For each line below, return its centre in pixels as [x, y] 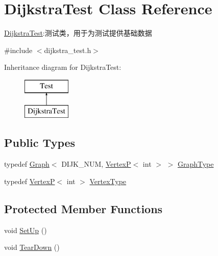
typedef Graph [27, 164]
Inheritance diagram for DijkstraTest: [63, 67]
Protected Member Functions [83, 208]
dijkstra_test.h [68, 50]
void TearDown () [32, 247]
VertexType [108, 181]
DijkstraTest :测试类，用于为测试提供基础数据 [78, 33]
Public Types [40, 143]
